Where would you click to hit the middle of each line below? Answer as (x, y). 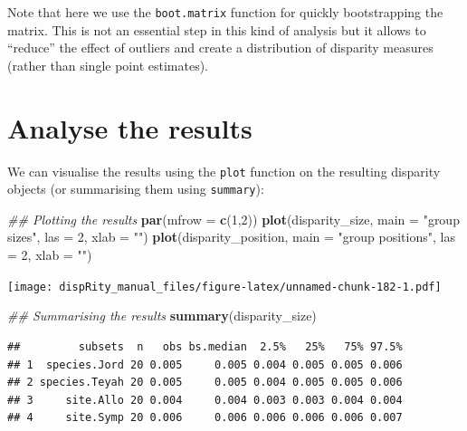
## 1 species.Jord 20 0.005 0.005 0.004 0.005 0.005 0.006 (205, 364)
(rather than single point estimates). (108, 65)
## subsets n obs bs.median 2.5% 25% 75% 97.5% (205, 346)
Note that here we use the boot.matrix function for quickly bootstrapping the (225, 12)
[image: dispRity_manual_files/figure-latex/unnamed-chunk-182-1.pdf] (224, 287)
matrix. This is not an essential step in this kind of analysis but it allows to (217, 29)
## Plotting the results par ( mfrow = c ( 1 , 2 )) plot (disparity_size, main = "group (233, 219)
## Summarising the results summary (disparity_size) (162, 316)
